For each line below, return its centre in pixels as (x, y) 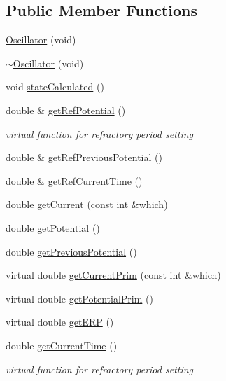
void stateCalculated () (55, 86)
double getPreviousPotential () (71, 251)
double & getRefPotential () (66, 110)
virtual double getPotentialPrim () (79, 298)
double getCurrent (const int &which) (87, 204)
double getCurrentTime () (62, 345)
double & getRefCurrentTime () (74, 180)
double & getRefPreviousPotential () (84, 157)
